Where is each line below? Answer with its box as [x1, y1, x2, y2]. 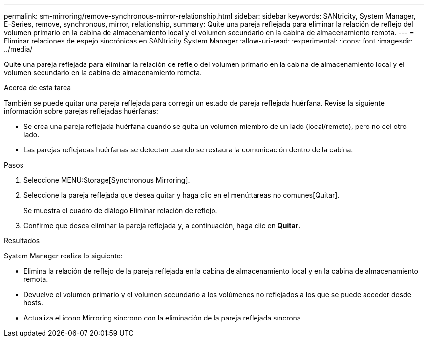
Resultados [4, 236, 40, 245]
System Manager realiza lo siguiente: [4, 252, 123, 260]
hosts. [23, 298, 43, 307]
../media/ [4, 45, 33, 53]
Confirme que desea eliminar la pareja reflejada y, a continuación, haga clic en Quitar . [23, 221, 300, 230]
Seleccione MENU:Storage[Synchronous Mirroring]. [23, 176, 190, 184]
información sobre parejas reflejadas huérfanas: [4, 107, 158, 115]
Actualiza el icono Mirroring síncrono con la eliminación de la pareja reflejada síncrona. [23, 314, 303, 322]
